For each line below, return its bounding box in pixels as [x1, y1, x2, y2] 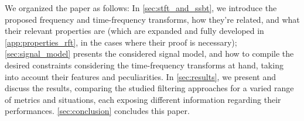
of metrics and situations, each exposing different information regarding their [5, 93, 281, 105]
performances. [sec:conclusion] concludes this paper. [5, 105, 190, 117]
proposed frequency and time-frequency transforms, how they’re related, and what [5, 13, 300, 25]
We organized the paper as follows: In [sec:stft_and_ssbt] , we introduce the [5, 2, 277, 13]
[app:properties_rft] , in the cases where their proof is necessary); [5, 36, 237, 48]
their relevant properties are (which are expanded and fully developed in [5, 25, 264, 37]
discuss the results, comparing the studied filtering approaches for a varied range [5, 82, 294, 94]
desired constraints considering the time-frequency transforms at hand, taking [5, 58, 283, 71]
